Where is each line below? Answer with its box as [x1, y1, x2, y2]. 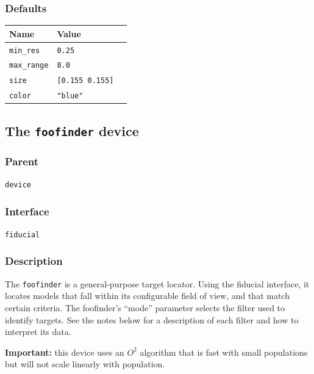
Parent [5, 153, 39, 168]
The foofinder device [5, 121, 139, 140]
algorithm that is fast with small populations [140, 345, 308, 358]
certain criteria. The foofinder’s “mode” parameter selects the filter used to [5, 301, 285, 314]
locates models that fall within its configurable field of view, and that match [5, 289, 290, 302]
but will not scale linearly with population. [5, 358, 165, 370]
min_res [9, 46, 40, 55]
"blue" [57, 92, 84, 101]
